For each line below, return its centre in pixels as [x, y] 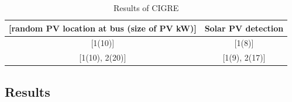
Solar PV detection [244, 28]
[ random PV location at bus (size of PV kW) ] [103, 28]
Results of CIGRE [146, 8]
